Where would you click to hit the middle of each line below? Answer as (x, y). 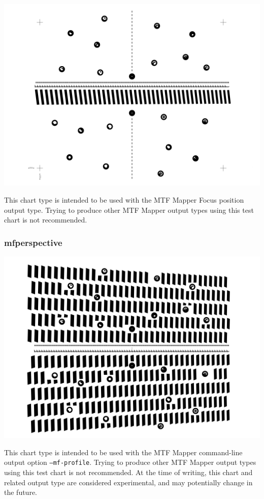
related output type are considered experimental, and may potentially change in (128, 482)
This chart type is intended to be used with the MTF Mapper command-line (123, 452)
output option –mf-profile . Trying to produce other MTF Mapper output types (130, 462)
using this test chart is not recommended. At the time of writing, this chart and (128, 472)
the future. (21, 492)
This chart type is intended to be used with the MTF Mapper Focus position (124, 199)
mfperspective (33, 242)
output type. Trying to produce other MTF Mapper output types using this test (129, 210)
